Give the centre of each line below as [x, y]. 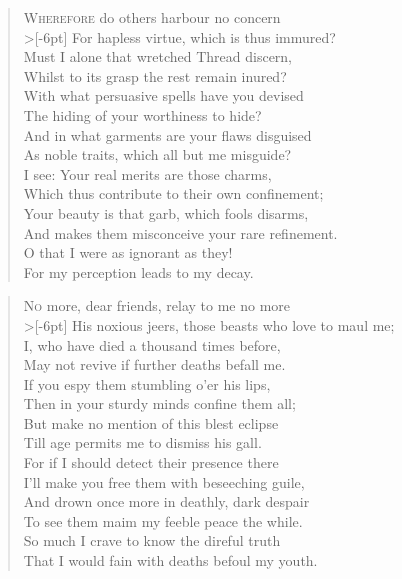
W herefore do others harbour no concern [152, 17]
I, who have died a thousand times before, [152, 344]
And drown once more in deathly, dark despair [166, 501]
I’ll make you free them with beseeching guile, [164, 481]
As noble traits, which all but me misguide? [157, 154]
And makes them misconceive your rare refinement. [180, 232]
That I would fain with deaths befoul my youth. [170, 560]
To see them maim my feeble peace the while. [163, 520]
